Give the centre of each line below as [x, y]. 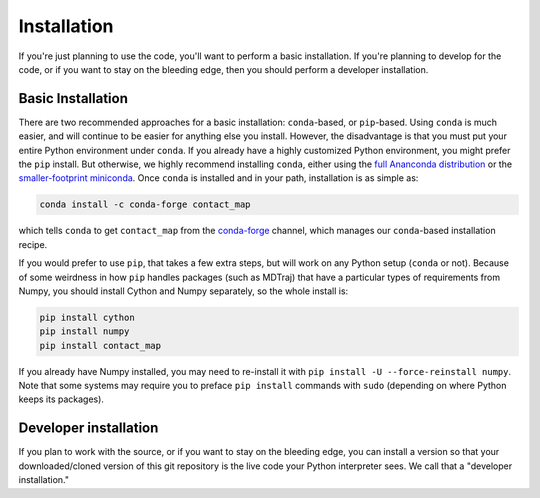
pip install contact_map [100, 345]
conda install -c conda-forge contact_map [145, 204]
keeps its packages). [61, 399]
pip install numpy [84, 331]
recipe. [33, 244]
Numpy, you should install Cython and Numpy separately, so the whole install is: [183, 291]
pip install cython [87, 317]
